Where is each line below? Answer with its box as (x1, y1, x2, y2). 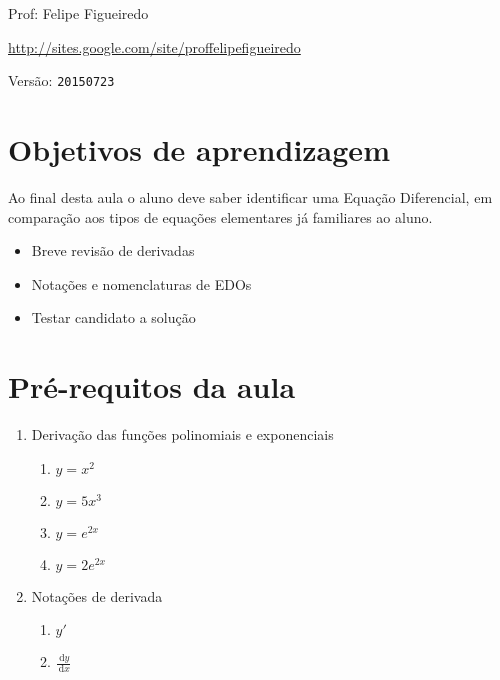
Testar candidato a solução (31, 307, 196, 328)
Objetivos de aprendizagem (8, 129, 390, 170)
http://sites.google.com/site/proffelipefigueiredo (8, 36, 301, 57)
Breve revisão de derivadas (31, 240, 195, 261)
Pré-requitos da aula (8, 366, 296, 407)
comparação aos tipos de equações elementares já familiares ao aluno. (8, 206, 433, 227)
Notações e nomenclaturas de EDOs (31, 273, 252, 294)
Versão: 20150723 (8, 70, 115, 91)
